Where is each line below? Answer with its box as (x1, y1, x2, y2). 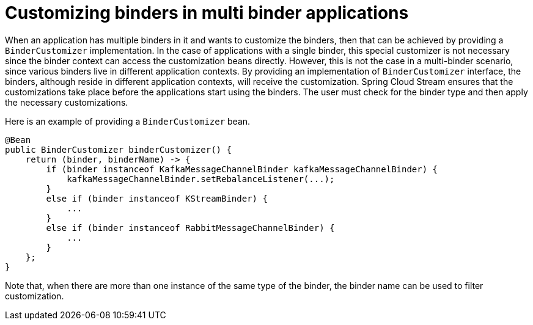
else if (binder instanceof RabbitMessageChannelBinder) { (46, 222, 335, 233)
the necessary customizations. (5, 97, 128, 108)
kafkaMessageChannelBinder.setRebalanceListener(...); (67, 173, 335, 184)
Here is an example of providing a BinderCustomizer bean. (5, 115, 251, 126)
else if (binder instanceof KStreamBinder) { (46, 193, 268, 203)
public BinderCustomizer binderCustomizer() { (5, 144, 232, 155)
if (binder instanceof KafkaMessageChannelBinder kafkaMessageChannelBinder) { (46, 164, 438, 174)
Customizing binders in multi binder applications (5, 2, 409, 23)
